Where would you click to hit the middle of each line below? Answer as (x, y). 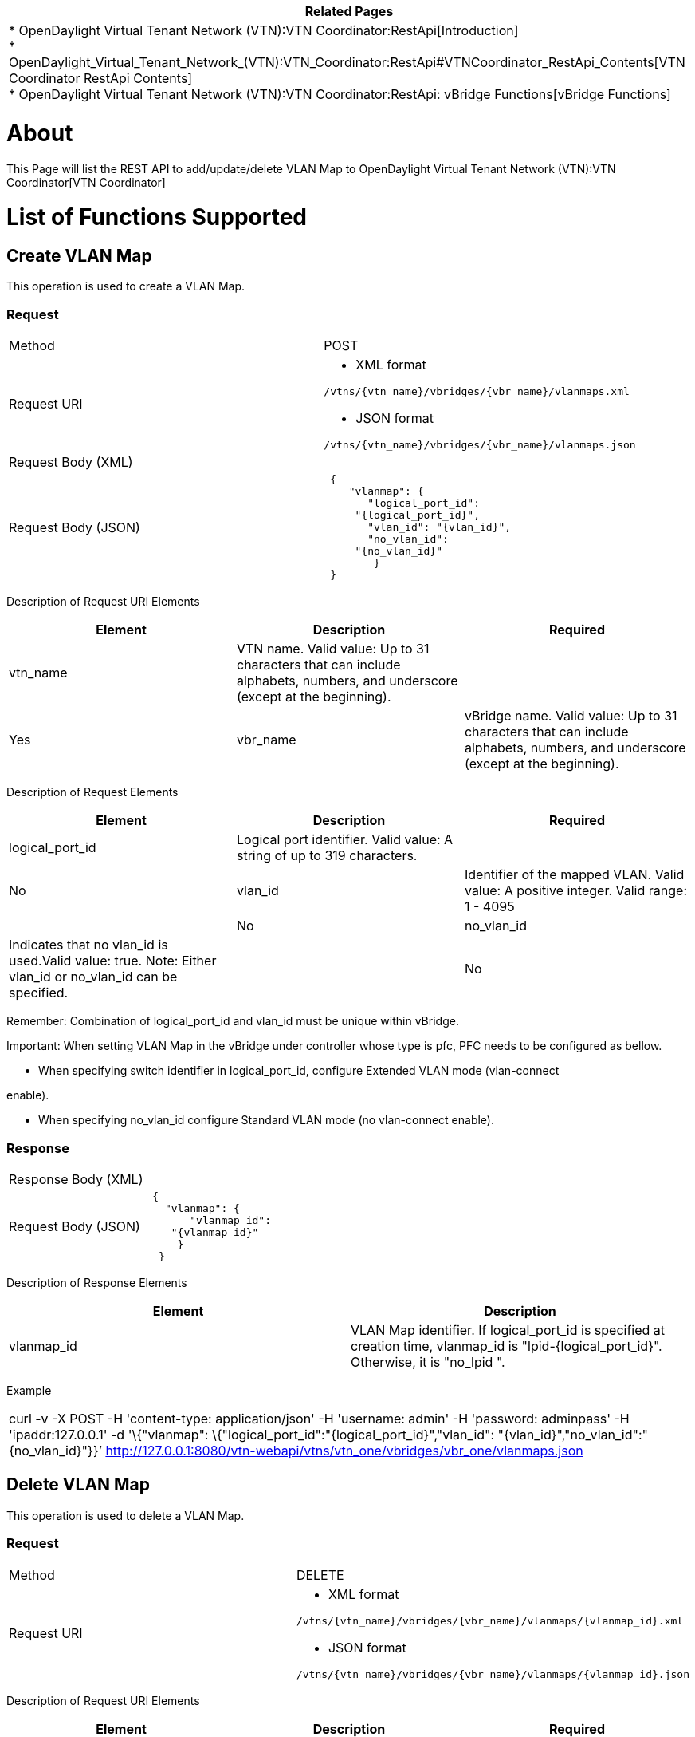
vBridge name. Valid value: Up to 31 (571, 716)
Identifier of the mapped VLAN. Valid (574, 875)
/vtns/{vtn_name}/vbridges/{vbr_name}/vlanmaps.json (480, 445)
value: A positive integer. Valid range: (575, 891)
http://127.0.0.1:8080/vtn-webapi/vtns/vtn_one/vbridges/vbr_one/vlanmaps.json (344, 1450)
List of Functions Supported (157, 217)
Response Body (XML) (76, 1179)
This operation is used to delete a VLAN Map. (126, 1515)
